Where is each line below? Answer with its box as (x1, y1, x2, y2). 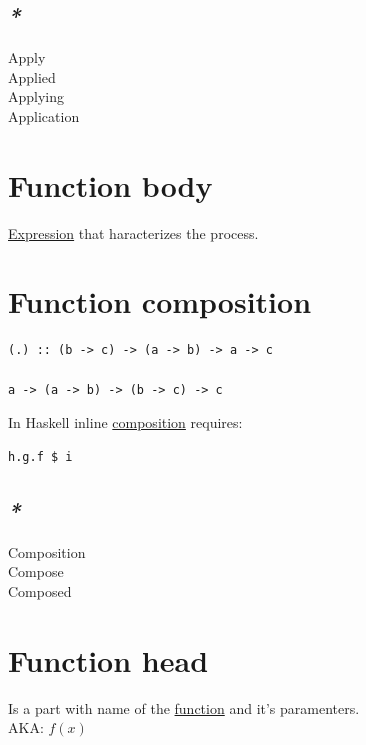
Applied (8, 66, 56, 87)
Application (8, 105, 80, 126)
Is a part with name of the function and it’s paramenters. (8, 697, 360, 718)
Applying (8, 86, 65, 107)
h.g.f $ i (8, 449, 73, 464)
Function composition (8, 281, 312, 322)
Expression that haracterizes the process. (8, 222, 259, 243)
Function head (8, 639, 209, 680)
